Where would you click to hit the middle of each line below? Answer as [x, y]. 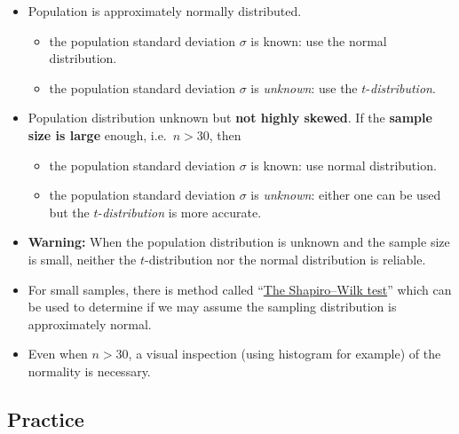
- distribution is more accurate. [180, 212]
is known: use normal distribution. [344, 165]
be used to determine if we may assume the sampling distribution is [212, 307]
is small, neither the [82, 259]
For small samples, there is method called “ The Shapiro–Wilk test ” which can [240, 289]
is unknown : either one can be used [346, 195]
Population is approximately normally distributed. [165, 11]
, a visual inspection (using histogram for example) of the [285, 354]
